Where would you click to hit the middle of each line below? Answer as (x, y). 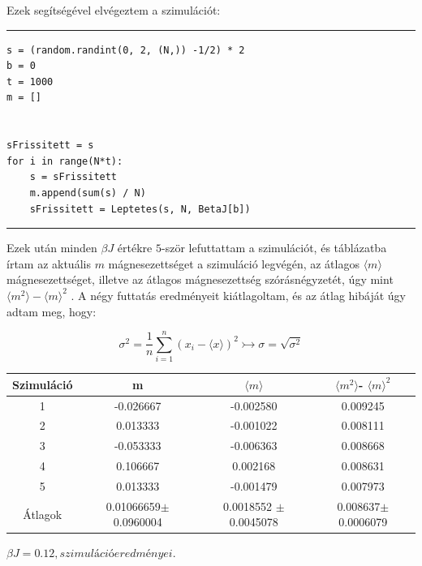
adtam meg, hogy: (52, 311)
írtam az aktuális (49, 263)
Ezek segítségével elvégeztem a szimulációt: (114, 10)
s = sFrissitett (73, 177)
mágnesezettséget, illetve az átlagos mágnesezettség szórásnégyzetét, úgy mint (200, 279)
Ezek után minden (52, 248)
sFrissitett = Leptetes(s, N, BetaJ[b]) (140, 209)
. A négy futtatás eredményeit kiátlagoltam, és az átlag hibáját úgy (238, 295)
